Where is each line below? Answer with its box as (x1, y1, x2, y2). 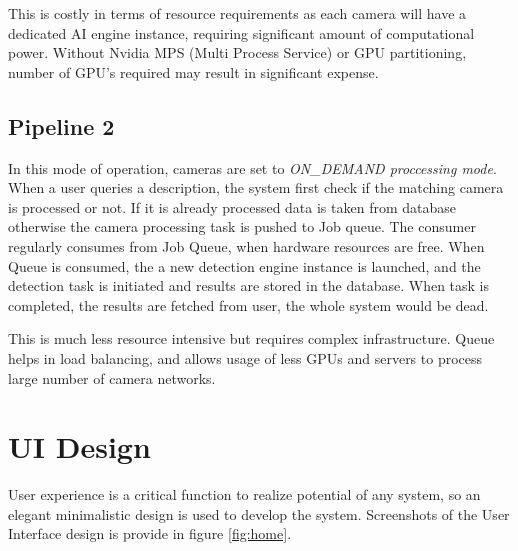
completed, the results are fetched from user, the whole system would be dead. (8, 294, 489, 315)
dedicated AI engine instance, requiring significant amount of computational (8, 22, 475, 43)
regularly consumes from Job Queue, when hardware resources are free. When (8, 235, 485, 256)
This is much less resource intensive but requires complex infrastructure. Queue (8, 328, 495, 349)
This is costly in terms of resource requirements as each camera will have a (8, 3, 467, 23)
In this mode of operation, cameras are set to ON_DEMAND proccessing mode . (8, 157, 497, 178)
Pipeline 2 (8, 110, 115, 141)
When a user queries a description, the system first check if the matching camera (8, 177, 504, 198)
